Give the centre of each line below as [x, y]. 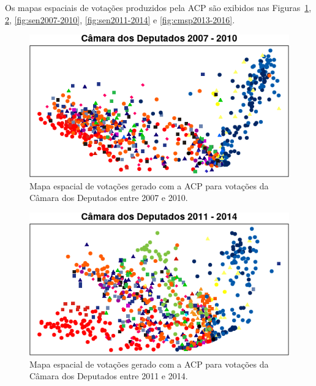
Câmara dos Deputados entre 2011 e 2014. [109, 376]
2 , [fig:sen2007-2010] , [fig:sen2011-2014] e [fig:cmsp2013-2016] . [120, 19]
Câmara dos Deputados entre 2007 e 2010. [109, 198]
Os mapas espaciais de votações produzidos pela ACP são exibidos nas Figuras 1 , [158, 7]
